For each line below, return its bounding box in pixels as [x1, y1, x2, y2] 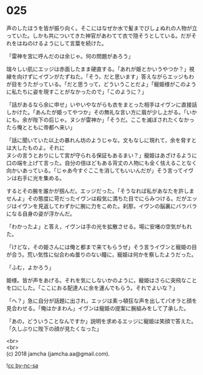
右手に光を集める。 [16, 174, 65, 182]
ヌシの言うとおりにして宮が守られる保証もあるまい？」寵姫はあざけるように [6, 151, 198, 159]
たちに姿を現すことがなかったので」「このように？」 [16, 88, 147, 95]
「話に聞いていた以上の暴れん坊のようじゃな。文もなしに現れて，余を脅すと [6, 136, 197, 144]
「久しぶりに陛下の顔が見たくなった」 [6, 325, 102, 332]
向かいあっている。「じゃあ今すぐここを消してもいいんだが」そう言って [6, 167, 184, 174]
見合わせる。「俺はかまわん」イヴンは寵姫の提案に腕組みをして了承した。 [6, 304, 190, 312]
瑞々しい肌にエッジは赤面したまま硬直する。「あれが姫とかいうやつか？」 [6, 65, 190, 73]
